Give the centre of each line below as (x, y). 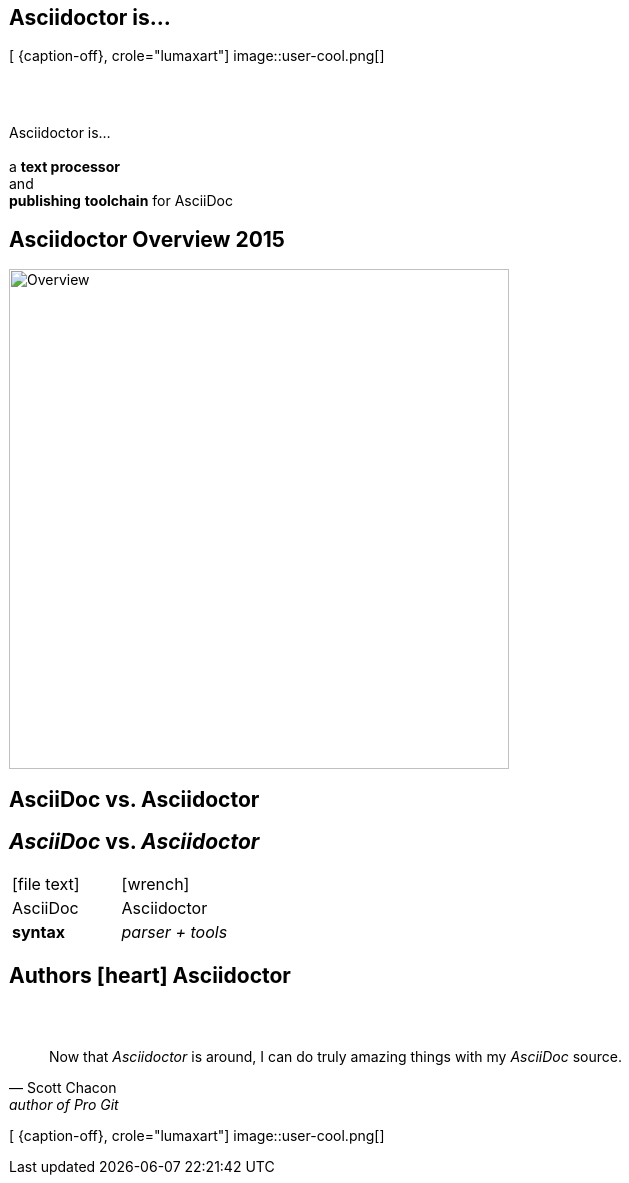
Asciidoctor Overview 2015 (147, 239)
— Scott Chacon (63, 1087)
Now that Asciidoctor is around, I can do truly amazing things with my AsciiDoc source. (335, 1056)
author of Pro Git (64, 1104)
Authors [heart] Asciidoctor (150, 975)
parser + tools (174, 932)
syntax (39, 932)
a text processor (64, 167)
